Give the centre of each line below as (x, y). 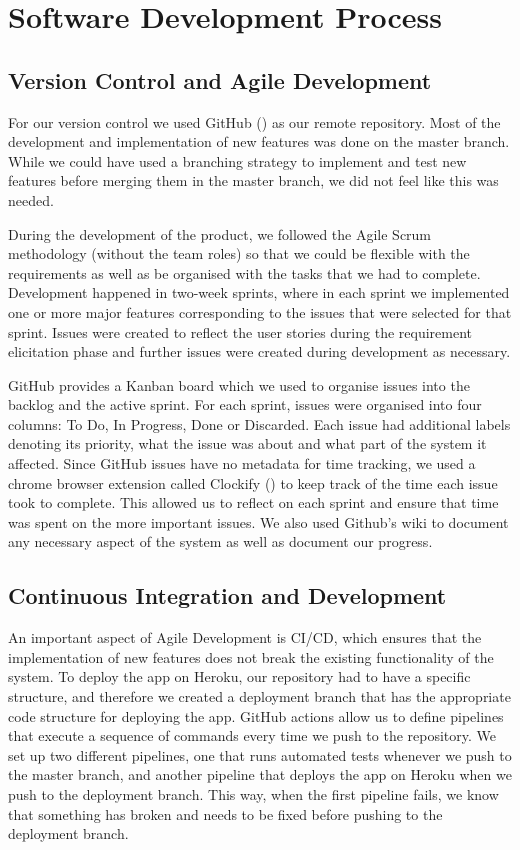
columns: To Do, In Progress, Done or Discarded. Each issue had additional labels (259, 423)
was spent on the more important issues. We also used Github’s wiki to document (258, 521)
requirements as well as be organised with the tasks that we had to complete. (244, 272)
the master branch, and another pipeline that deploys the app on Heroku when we (260, 774)
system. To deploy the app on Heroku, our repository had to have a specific (239, 676)
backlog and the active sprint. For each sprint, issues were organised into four (245, 404)
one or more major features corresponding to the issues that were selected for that (260, 311)
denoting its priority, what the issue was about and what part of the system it (247, 443)
